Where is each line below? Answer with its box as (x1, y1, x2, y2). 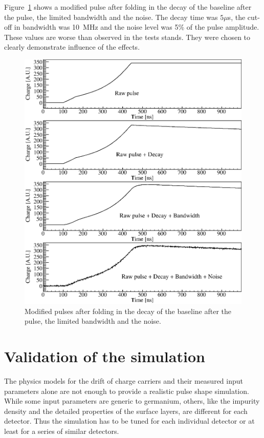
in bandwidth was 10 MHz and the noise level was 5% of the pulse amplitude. (14, 22, 259, 32)
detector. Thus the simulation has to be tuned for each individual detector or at (4, 415, 255, 426)
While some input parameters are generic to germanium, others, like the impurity (4, 395, 260, 406)
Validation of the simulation (4, 346, 205, 367)
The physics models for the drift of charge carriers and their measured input (4, 376, 243, 386)
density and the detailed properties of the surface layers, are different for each (4, 405, 248, 416)
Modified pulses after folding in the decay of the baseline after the (25, 305, 231, 316)
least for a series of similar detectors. (4, 426, 119, 436)
